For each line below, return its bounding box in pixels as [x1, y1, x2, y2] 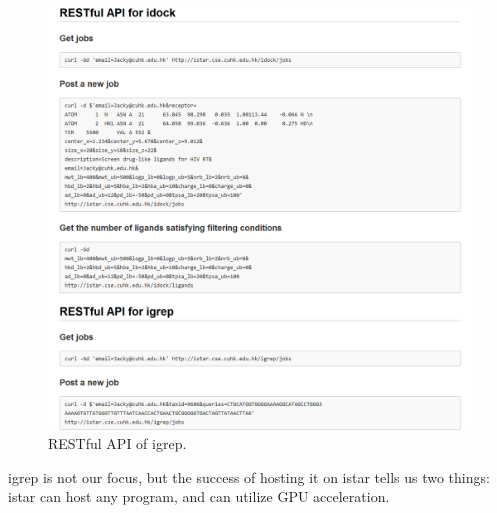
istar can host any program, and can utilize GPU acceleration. [8, 486, 390, 507]
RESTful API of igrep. [48, 433, 187, 454]
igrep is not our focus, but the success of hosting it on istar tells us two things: [8, 466, 490, 487]
